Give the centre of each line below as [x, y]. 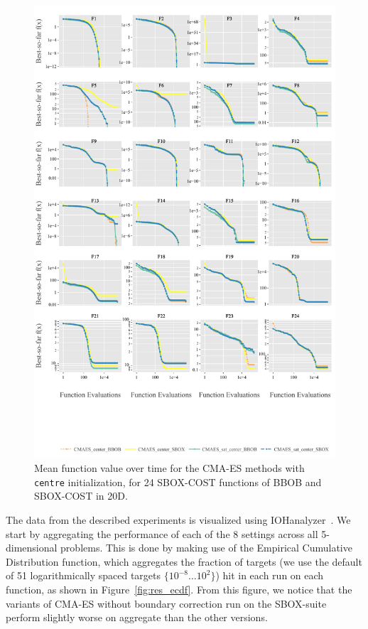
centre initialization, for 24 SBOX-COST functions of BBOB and [178, 482]
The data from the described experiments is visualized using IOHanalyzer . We [178, 520]
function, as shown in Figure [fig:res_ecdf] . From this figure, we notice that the [179, 590]
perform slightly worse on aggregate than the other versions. [137, 617]
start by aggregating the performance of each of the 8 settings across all [162, 533]
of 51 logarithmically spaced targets [83, 575]
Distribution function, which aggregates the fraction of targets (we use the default [184, 561]
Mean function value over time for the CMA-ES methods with [169, 468]
